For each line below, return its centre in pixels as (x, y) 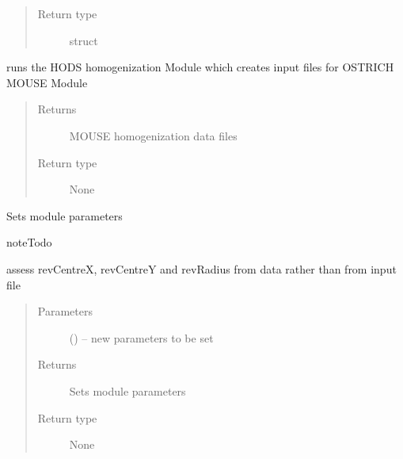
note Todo (29, 242)
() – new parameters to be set (141, 337)
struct (84, 40)
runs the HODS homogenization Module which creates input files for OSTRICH (200, 67)
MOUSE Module (47, 82)
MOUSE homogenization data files (153, 135)
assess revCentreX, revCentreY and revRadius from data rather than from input (201, 268)
